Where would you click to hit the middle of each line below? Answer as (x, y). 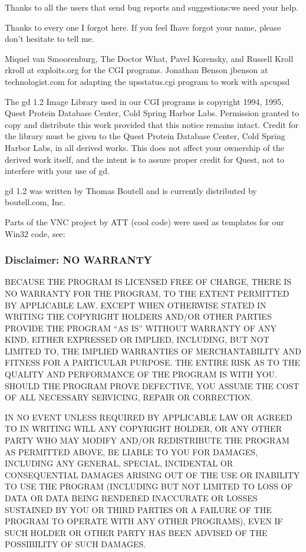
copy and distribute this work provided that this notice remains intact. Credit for (152, 124)
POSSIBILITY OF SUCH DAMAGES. (75, 544)
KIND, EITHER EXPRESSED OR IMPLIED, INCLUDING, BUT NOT (137, 339)
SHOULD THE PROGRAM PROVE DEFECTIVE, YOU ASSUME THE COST (152, 385)
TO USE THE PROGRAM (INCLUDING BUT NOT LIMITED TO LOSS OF (149, 486)
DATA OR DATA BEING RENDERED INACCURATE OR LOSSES (131, 498)
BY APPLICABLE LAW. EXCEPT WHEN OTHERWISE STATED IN (136, 305)
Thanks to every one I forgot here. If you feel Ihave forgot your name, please (143, 27)
